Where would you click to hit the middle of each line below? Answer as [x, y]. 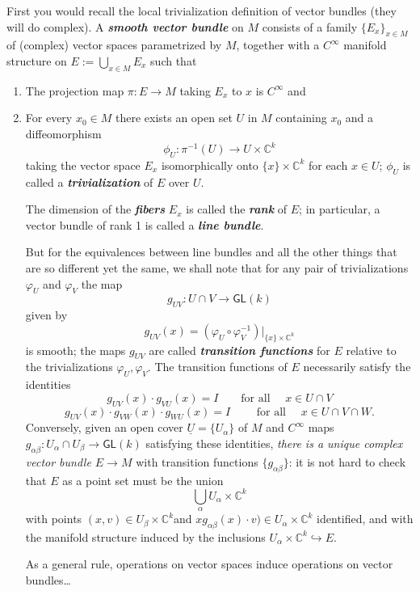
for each [328, 165]
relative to [371, 350]
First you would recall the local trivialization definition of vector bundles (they [202, 11]
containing [301, 118]
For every [49, 118]
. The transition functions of [217, 367]
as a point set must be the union [143, 480]
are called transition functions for [239, 350]
